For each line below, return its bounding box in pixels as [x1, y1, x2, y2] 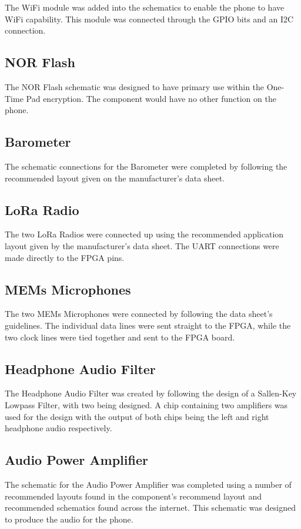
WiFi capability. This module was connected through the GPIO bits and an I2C [5, 12, 294, 25]
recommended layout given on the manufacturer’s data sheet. [5, 171, 225, 184]
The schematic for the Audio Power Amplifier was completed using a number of [5, 478, 292, 490]
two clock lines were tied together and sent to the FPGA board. [5, 330, 235, 343]
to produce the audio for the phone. [5, 513, 133, 525]
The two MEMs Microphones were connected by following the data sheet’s [5, 308, 273, 320]
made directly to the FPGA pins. [5, 251, 125, 263]
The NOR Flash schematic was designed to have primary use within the [5, 80, 265, 92]
